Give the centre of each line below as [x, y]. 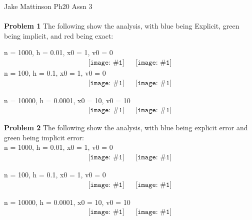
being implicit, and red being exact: [59, 35]
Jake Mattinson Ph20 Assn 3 [48, 6]
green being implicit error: [44, 137]
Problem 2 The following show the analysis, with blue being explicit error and [126, 128]
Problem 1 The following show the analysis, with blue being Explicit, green [122, 26]
